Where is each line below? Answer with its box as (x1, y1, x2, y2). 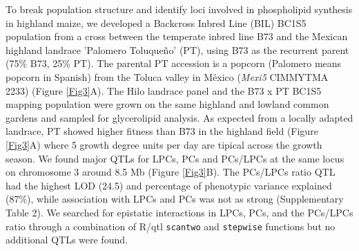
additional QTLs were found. (6, 232, 128, 247)
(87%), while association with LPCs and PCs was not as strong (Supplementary (6, 192, 344, 206)
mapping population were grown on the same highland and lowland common (6, 97, 329, 111)
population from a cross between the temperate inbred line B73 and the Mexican (6, 29, 348, 44)
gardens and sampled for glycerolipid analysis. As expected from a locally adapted (6, 110, 353, 124)
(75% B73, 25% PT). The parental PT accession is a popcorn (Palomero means (6, 56, 342, 71)
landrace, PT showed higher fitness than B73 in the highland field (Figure (6, 124, 318, 138)
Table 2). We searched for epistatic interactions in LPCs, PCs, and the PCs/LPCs (6, 205, 353, 219)
